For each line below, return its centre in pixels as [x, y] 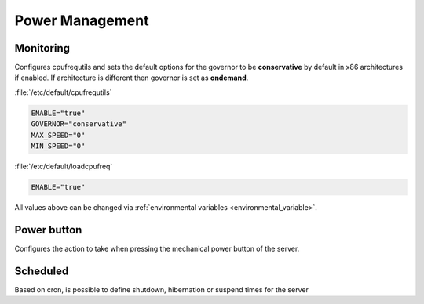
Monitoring [42, 48]
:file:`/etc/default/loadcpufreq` [64, 166]
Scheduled [42, 271]
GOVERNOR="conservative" [79, 124]
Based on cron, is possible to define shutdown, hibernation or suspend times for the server [162, 289]
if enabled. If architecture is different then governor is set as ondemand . [132, 78]
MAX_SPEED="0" [58, 135]
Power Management [82, 20]
